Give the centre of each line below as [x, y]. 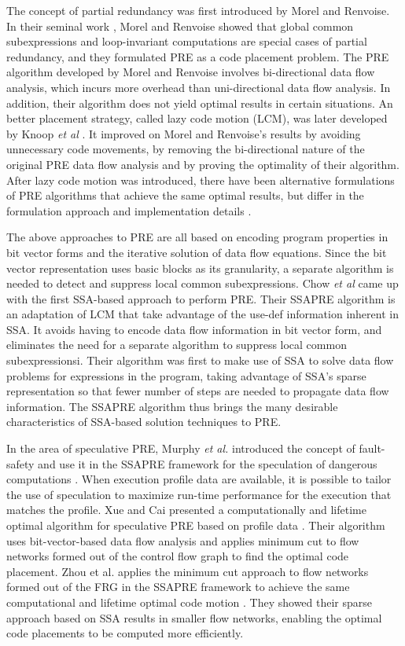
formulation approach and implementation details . [129, 210]
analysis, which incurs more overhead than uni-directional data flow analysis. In [199, 87]
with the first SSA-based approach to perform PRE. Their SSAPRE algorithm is [201, 298]
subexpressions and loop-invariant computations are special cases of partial [187, 41]
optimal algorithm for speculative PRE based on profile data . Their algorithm [196, 525]
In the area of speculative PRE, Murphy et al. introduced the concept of [181, 448]
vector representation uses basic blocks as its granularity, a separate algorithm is [200, 268]
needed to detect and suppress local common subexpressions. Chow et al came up [202, 283]
